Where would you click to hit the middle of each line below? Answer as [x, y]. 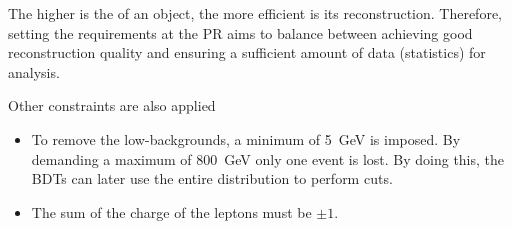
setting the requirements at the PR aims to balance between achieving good [240, 32]
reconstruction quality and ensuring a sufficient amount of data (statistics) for [247, 52]
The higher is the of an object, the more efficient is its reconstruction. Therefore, [255, 13]
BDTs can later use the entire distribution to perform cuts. [212, 178]
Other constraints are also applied [112, 105]
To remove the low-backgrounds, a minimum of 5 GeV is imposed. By [246, 138]
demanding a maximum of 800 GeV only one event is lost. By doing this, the [268, 158]
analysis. [34, 71]
